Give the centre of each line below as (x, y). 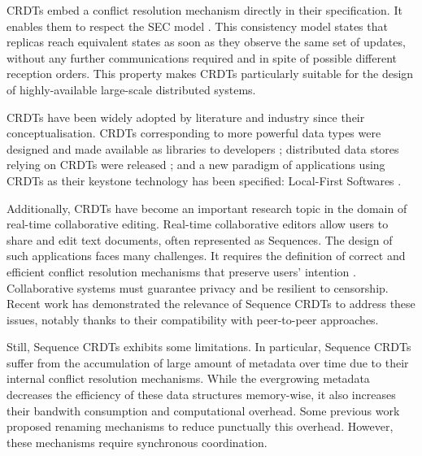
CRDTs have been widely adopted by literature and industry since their (186, 117)
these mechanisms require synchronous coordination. (137, 442)
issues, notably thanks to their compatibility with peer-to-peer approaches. (193, 319)
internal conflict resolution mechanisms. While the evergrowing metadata (188, 378)
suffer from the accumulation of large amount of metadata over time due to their (208, 362)
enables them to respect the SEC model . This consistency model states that (197, 26)
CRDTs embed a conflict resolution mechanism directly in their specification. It (204, 10)
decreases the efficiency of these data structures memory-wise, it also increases (201, 395)
